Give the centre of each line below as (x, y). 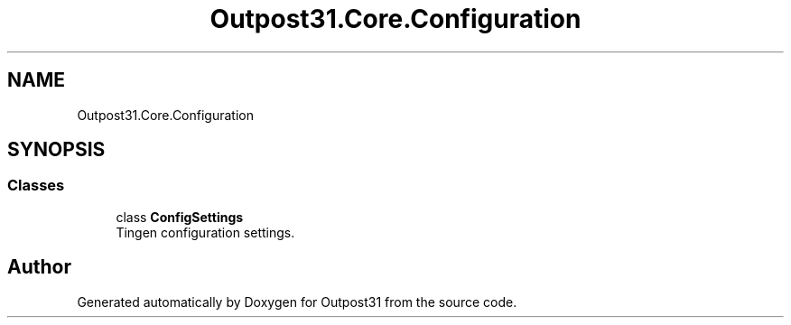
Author (39, 267)
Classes (36, 186)
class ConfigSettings (180, 217)
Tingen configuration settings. (205, 232)
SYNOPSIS (56, 150)
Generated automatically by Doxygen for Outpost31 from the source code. (297, 302)
